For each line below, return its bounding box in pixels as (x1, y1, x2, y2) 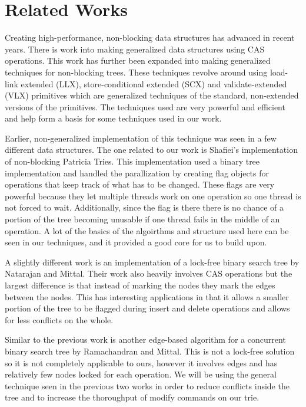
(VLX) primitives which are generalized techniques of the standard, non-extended (5, 89, 299, 101)
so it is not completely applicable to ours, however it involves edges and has (5, 356, 278, 369)
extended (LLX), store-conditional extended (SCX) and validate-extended (21, 77, 287, 90)
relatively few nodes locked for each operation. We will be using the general (5, 368, 277, 380)
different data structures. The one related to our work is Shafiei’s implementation (5, 143, 298, 156)
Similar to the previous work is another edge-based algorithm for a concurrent (5, 333, 286, 346)
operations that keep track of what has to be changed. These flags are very (5, 178, 275, 191)
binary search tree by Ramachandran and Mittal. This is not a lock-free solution (5, 344, 295, 357)
